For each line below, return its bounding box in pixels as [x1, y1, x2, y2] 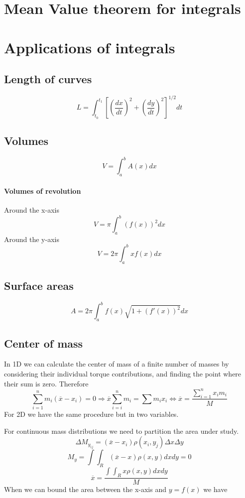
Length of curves [4, 71, 92, 87]
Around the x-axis [4, 204, 59, 215]
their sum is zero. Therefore [4, 378, 89, 388]
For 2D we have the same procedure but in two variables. [4, 409, 179, 419]
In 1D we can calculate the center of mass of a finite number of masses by [4, 359, 229, 369]
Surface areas [4, 278, 74, 293]
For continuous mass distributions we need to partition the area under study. [4, 425, 239, 436]
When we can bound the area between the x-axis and [4, 484, 166, 495]
